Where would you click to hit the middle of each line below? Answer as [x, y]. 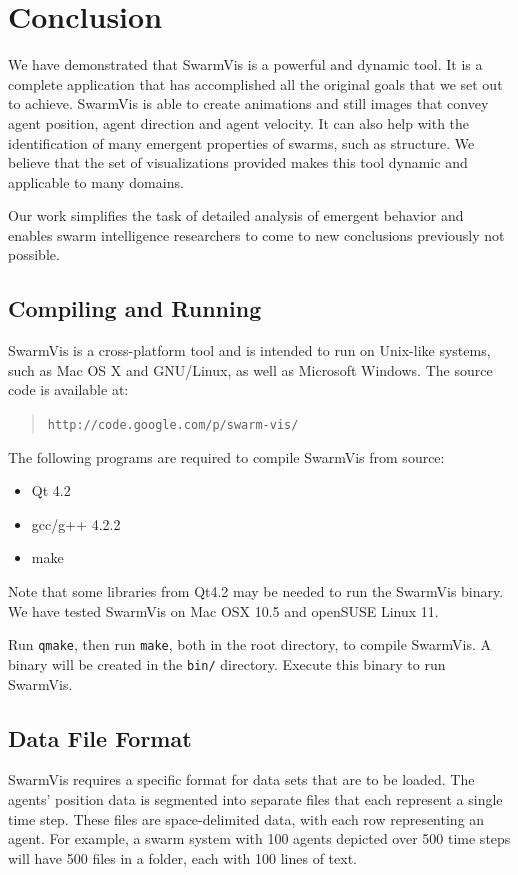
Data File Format [100, 737]
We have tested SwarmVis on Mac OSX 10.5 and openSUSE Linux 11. [223, 610]
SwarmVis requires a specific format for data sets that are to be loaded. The [241, 779]
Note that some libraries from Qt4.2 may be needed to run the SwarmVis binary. [256, 591]
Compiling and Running [135, 308]
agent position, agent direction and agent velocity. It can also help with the [239, 122]
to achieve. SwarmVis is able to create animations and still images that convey [248, 103]
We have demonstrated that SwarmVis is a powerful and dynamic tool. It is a [245, 64]
